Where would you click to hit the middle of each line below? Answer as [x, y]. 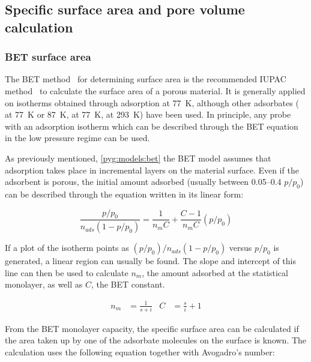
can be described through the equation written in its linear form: [124, 194]
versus [240, 248]
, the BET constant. [128, 284]
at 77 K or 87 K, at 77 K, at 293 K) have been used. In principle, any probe [148, 114]
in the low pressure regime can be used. [77, 138]
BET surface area [48, 57]
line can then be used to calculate [67, 272]
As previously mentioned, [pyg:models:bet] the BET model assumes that [138, 158]
